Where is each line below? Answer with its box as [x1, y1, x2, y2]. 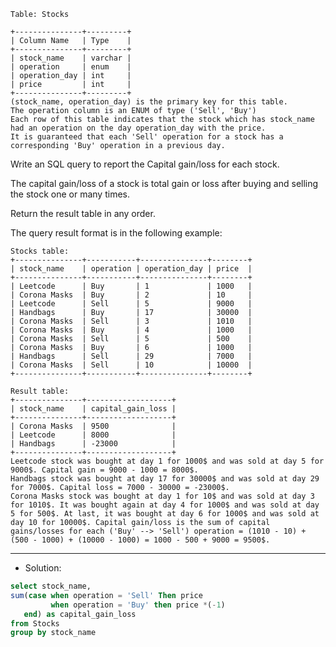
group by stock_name [10, 628, 97, 638]
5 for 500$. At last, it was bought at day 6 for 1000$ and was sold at [10, 509, 320, 519]
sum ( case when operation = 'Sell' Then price [10, 590, 203, 600]
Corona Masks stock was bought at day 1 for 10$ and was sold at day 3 [10, 491, 315, 501]
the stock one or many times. [10, 188, 130, 200]
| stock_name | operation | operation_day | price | [10, 264, 253, 274]
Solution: [24, 562, 62, 574]
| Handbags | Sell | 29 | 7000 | [10, 351, 253, 361]
